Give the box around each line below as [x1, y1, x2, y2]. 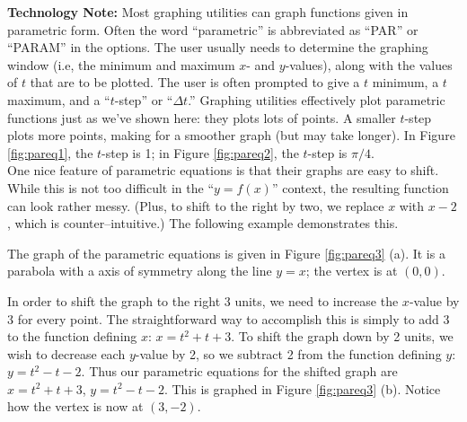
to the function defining [7, 327, 137, 346]
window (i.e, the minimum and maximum [7, 55, 235, 74]
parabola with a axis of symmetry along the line [7, 261, 272, 280]
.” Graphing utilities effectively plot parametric [188, 90, 445, 109]
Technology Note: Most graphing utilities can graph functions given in [7, 3, 409, 21]
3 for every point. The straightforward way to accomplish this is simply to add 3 [7, 309, 450, 328]
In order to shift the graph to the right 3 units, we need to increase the [7, 291, 399, 310]
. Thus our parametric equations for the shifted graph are [81, 362, 398, 381]
